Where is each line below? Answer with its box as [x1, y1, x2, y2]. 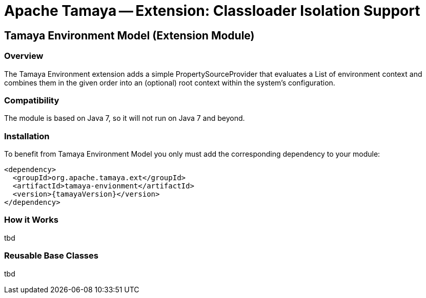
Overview [4, 51, 44, 61]
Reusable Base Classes [4, 250, 98, 261]
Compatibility [4, 95, 59, 105]
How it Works [4, 215, 58, 225]
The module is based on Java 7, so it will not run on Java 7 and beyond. [4, 114, 245, 123]
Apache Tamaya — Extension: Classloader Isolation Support [4, 2, 420, 19]
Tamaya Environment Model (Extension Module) [4, 29, 255, 42]
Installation [4, 131, 50, 141]
